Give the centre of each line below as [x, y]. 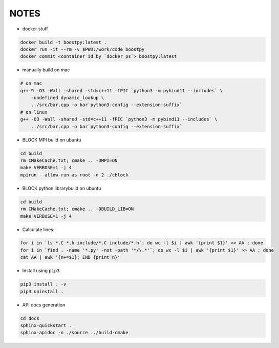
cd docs [30, 318]
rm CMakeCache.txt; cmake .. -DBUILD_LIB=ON [77, 209]
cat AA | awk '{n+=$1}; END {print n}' [70, 257]
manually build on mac [46, 70]
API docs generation [44, 304]
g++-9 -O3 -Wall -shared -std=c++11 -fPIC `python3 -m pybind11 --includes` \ [121, 90]
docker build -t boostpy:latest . [63, 42]
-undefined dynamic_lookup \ [68, 98]
